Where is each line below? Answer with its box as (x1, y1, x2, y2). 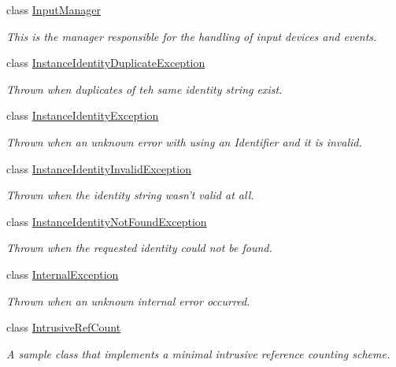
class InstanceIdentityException (6, 107, 159, 124)
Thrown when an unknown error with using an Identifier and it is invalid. (6, 133, 362, 150)
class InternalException (6, 265, 119, 282)
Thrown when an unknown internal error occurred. (6, 292, 250, 309)
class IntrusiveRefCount (6, 319, 121, 335)
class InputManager (6, 2, 101, 17)
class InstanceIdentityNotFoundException (6, 213, 207, 229)
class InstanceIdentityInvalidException (6, 160, 191, 176)
